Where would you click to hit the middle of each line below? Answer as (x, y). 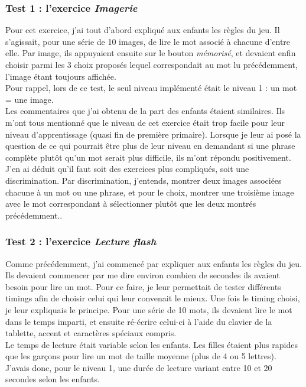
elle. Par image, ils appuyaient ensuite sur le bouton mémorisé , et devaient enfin (151, 53)
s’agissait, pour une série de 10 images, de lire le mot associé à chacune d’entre (148, 41)
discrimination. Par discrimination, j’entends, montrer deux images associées (144, 180)
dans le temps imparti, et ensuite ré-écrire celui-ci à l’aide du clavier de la (139, 321)
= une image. (30, 99)
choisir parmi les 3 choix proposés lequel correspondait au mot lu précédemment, (152, 64)
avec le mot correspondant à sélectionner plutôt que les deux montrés (131, 204)
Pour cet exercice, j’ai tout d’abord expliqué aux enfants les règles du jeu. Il (143, 30)
